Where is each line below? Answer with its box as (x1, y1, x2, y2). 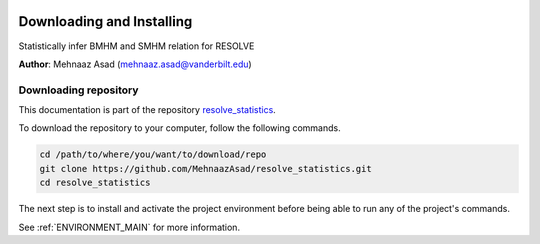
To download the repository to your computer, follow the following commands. (18, 122, 341, 134)
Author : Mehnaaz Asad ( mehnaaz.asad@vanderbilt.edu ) (18, 58, 252, 70)
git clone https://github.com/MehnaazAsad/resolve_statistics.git (39, 163, 372, 174)
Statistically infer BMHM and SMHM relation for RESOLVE (18, 40, 255, 52)
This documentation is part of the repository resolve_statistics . (18, 104, 277, 116)
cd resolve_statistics (39, 177, 151, 189)
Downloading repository (18, 83, 139, 97)
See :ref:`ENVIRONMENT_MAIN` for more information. (18, 221, 240, 233)
